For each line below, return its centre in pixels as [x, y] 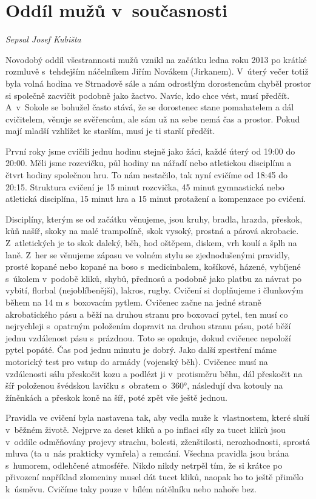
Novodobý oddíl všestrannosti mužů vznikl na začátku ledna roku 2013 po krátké [156, 59]
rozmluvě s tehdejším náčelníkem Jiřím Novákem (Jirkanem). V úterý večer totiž [157, 71]
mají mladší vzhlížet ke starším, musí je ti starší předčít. [110, 131]
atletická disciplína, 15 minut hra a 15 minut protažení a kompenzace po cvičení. [156, 199]
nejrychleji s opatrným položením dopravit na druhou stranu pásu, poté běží [148, 326]
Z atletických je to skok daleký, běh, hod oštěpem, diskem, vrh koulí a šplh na [151, 243]
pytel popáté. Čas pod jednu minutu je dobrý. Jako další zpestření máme [141, 350]
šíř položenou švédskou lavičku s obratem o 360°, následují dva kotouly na [144, 385]
